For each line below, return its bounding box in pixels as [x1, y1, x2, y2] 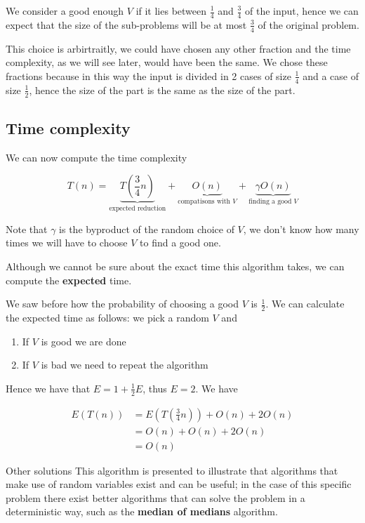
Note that [6, 221, 48, 236]
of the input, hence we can [245, 4, 359, 18]
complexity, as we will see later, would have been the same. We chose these [6, 55, 328, 69]
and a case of [303, 68, 359, 83]
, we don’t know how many [243, 221, 359, 236]
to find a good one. [140, 235, 221, 250]
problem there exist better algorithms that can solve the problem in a [6, 490, 305, 505]
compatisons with [178, 198, 231, 206]
